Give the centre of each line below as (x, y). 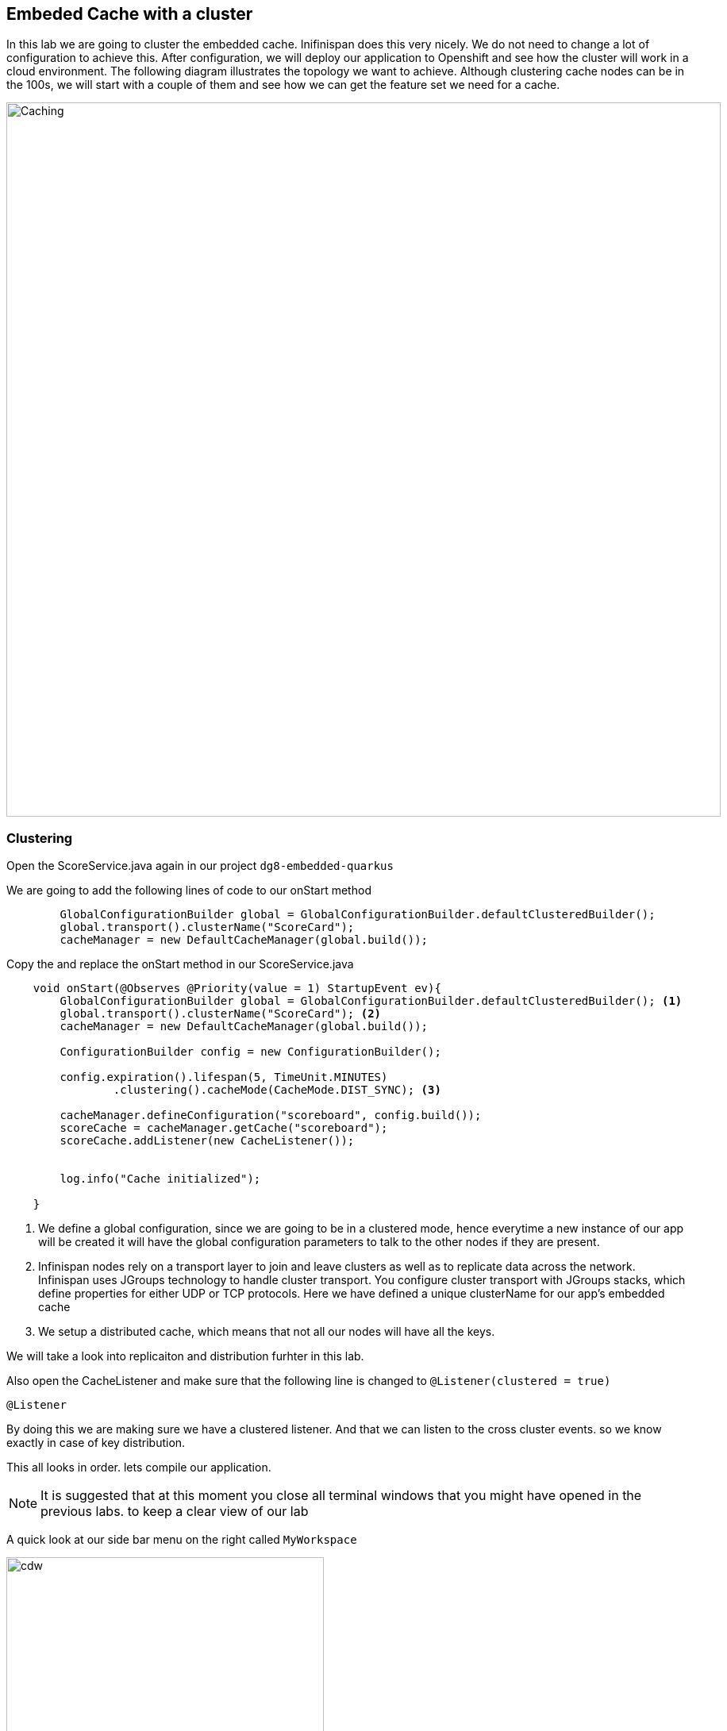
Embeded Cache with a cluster (130, 14)
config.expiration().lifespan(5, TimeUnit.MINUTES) (224, 1077)
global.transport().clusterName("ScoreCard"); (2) (221, 1014)
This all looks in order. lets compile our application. (139, 1468)
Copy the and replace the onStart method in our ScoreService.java (180, 964)
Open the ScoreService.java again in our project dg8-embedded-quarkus (200, 866)
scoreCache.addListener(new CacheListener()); (207, 1141)
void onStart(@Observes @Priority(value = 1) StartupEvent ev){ (237, 989)
